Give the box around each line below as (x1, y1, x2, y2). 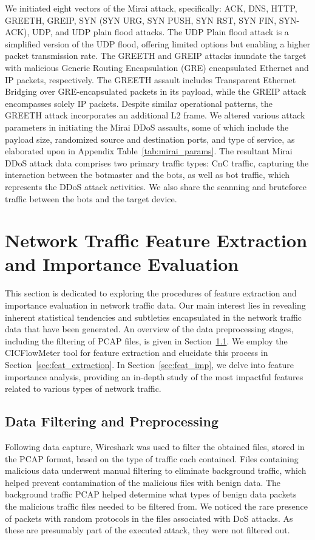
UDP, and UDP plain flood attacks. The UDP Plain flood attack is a (32, 26, 289, 38)
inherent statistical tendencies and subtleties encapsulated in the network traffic (5, 310, 302, 323)
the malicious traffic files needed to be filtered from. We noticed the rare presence (5, 499, 308, 512)
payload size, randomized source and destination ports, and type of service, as (5, 132, 295, 145)
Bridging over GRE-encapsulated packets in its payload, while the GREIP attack (5, 85, 307, 98)
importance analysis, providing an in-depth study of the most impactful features (5, 370, 303, 383)
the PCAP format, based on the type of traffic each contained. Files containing (5, 452, 299, 465)
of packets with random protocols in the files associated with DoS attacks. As (5, 511, 293, 524)
